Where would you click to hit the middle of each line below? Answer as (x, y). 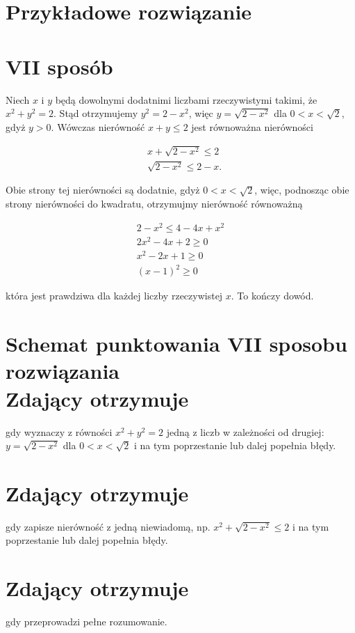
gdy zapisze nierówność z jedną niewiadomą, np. (108, 526)
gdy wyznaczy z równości (59, 431)
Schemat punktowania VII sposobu (176, 344)
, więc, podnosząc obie (302, 190)
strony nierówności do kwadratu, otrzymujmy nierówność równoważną (154, 204)
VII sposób (59, 66)
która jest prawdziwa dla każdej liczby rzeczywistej (114, 296)
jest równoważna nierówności (252, 126)
